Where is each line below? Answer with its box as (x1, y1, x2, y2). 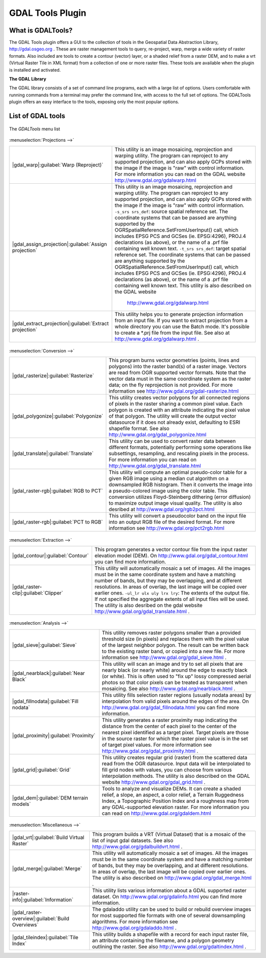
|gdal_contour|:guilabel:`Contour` (12, 552, 89, 559)
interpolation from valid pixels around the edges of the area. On (101, 698, 249, 705)
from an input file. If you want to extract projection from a (114, 317, 248, 324)
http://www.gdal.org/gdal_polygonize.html (108, 431, 207, 438)
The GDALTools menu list (9, 126, 60, 132)
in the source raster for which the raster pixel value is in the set (101, 735, 248, 742)
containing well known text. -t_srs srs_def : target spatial (114, 245, 246, 252)
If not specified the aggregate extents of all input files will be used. (94, 596, 249, 602)
